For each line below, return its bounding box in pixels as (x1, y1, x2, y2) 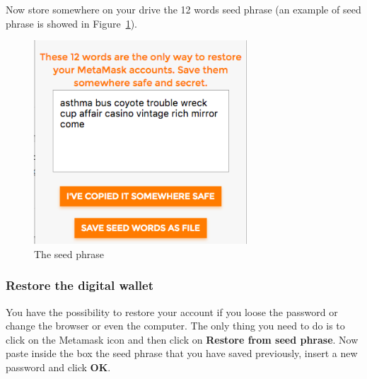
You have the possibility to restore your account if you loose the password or (6, 304, 338, 319)
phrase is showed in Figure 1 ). (6, 16, 138, 30)
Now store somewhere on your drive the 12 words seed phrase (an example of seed (6, 2, 361, 16)
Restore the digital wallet (6, 276, 154, 294)
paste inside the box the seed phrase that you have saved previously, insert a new (6, 346, 358, 361)
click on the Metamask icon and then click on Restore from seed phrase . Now (6, 332, 359, 346)
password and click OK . (6, 359, 111, 374)
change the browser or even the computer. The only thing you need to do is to (6, 318, 345, 333)
